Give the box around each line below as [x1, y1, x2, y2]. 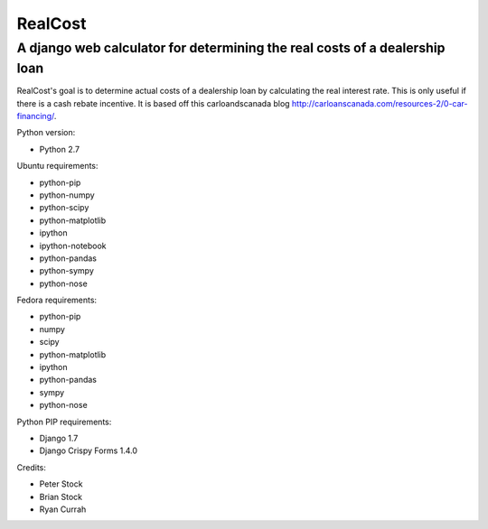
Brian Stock [39, 491, 83, 502]
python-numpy [39, 190, 95, 200]
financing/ [16, 111, 54, 122]
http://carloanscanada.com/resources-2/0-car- [291, 97, 469, 108]
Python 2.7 [39, 144, 80, 154]
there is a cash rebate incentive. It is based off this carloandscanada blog [16, 97, 290, 108]
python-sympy [39, 265, 95, 276]
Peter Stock [39, 478, 83, 489]
